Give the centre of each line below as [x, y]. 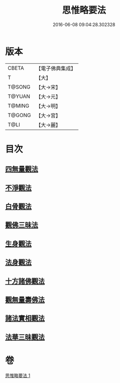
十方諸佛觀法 [25, 281]
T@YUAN [19, 96]
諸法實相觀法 [25, 318]
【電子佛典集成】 [56, 68]
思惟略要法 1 [18, 375]
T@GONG [19, 115]
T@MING [18, 106]
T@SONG [19, 87]
